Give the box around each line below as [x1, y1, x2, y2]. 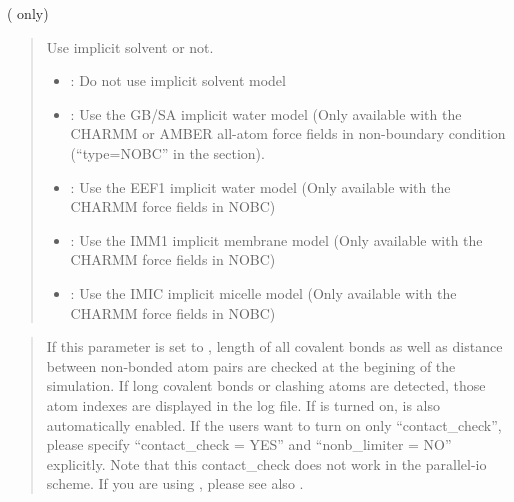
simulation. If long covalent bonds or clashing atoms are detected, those [46, 375, 486, 396]
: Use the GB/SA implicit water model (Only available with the [70, 103, 462, 124]
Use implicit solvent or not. [46, 36, 214, 57]
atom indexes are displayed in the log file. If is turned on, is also [46, 394, 441, 415]
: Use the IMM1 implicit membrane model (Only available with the [70, 229, 483, 250]
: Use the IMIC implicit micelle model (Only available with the [70, 282, 457, 303]
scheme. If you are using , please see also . [46, 473, 304, 494]
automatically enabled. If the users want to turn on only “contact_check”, [46, 414, 502, 435]
